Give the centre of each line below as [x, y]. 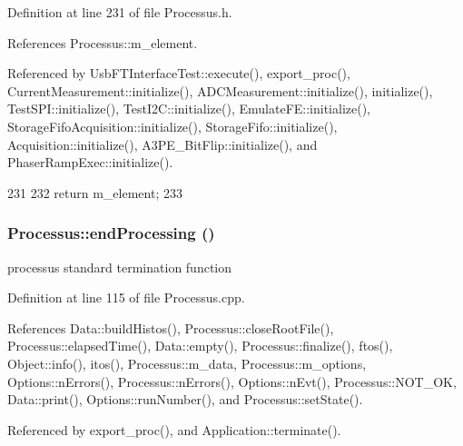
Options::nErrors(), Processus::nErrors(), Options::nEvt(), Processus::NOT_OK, [232, 381]
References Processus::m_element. [103, 42]
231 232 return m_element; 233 [95, 192]
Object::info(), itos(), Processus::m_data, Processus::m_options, [187, 363]
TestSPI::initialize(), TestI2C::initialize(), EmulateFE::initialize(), [189, 109]
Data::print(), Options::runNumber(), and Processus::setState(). [185, 399]
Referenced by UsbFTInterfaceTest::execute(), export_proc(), [179, 73]
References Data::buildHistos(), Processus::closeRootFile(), [171, 327]
